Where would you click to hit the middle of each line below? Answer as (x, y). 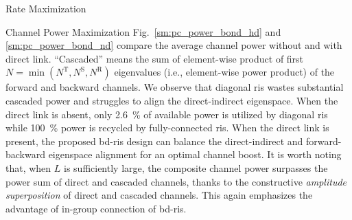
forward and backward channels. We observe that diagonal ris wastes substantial (175, 87)
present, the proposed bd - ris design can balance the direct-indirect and (154, 141)
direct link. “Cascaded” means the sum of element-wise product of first (155, 58)
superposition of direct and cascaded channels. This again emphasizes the (159, 195)
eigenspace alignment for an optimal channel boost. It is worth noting (195, 154)
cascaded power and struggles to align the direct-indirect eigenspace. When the (172, 100)
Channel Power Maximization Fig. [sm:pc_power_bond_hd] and (143, 31)
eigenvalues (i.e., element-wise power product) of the (224, 72)
